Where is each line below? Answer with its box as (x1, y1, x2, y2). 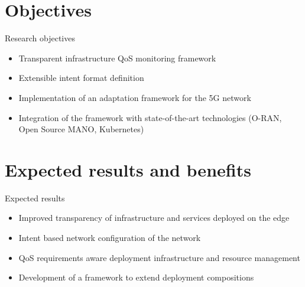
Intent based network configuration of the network (18, 231, 201, 243)
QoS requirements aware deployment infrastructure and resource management (18, 251, 300, 263)
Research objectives (5, 32, 75, 44)
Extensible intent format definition (18, 71, 144, 84)
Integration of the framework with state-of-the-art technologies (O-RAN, (18, 111, 282, 123)
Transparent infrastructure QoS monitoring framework (18, 51, 216, 64)
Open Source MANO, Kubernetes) (18, 123, 144, 135)
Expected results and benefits (5, 157, 251, 181)
